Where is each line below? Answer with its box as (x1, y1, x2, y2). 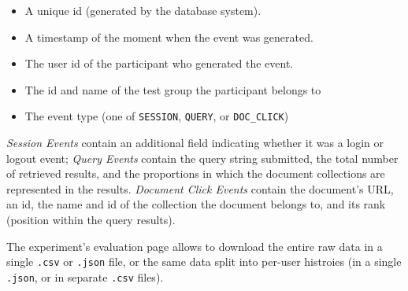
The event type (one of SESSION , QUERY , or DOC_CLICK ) (24, 108, 289, 124)
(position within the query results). (6, 212, 176, 227)
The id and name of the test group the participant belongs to (24, 81, 321, 98)
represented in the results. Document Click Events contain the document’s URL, (6, 180, 394, 197)
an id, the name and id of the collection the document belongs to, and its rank (6, 196, 386, 212)
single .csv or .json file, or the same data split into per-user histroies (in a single (6, 253, 402, 270)
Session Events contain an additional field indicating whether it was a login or (6, 134, 384, 151)
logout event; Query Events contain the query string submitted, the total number (6, 149, 399, 166)
